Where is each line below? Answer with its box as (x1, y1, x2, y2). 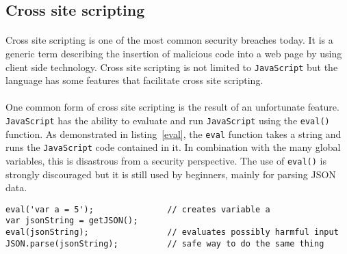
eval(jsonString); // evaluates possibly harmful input (5, 227, 339, 238)
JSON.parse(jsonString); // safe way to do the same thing (5, 238, 324, 249)
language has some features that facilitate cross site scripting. (5, 73, 264, 87)
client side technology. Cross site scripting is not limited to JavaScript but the (5, 59, 338, 74)
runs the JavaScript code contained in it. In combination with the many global (5, 140, 341, 154)
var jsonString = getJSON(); (5, 216, 138, 226)
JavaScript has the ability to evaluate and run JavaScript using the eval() (5, 113, 330, 127)
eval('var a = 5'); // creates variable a (5, 204, 270, 214)
